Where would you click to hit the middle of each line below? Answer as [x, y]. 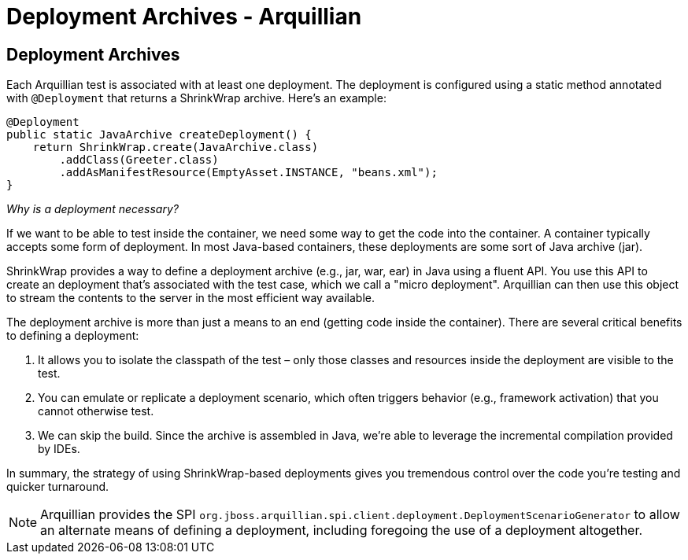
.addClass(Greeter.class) [139, 160]
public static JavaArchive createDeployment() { [159, 135]
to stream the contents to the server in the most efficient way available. [191, 298]
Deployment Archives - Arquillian [184, 17]
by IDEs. [59, 449]
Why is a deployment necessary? [92, 209]
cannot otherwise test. [96, 411]
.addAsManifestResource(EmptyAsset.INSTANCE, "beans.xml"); [248, 173]
